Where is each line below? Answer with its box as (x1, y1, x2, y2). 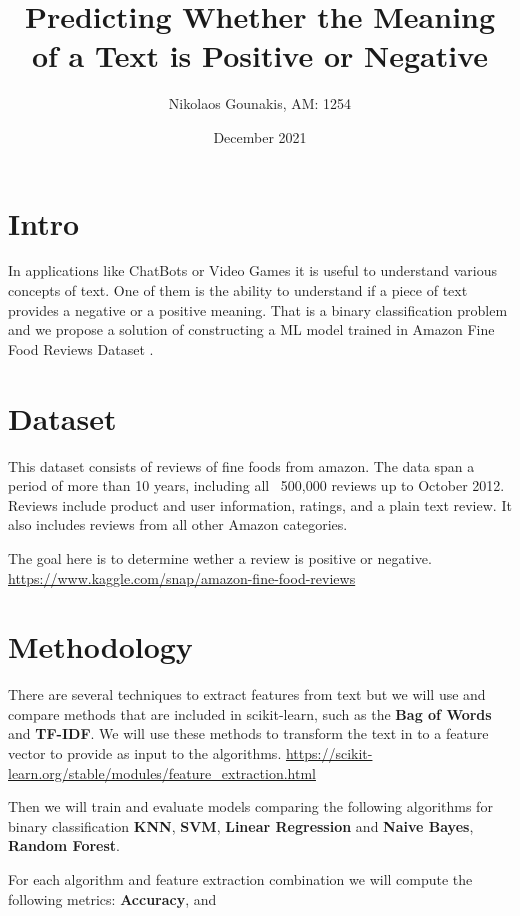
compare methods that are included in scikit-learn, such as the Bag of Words (8, 703, 492, 724)
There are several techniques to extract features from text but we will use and (8, 684, 486, 705)
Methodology (8, 626, 193, 667)
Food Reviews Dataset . (8, 338, 154, 359)
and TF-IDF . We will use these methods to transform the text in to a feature (8, 723, 489, 744)
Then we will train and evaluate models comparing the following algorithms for (8, 796, 493, 817)
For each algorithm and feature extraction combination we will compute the (8, 868, 473, 889)
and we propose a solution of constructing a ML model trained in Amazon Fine (8, 319, 495, 340)
